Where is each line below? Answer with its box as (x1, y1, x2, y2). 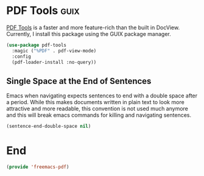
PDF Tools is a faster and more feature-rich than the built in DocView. (6, 24, 180, 31)
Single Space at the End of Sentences (6, 76, 152, 86)
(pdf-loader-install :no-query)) (12, 59, 97, 65)
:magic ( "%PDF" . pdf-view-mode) (12, 48, 97, 54)
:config (12, 53, 32, 60)
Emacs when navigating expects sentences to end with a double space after (6, 92, 198, 99)
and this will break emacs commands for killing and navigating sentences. (6, 111, 192, 119)
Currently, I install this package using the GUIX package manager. (6, 30, 172, 37)
